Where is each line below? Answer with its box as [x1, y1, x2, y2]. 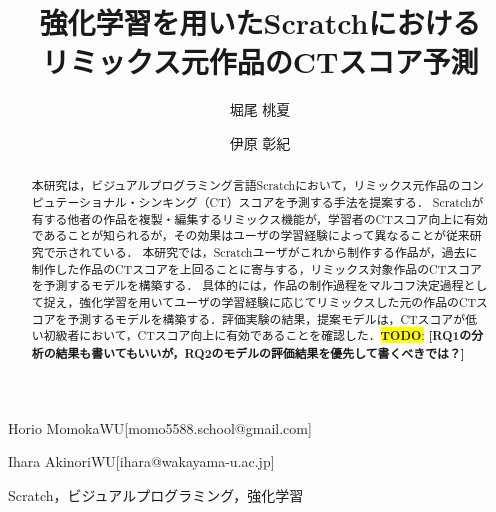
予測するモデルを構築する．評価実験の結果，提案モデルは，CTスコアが [67, 310, 466, 327]
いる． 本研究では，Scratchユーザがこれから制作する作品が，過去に [102, 243, 478, 260]
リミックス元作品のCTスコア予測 [41, 41, 479, 82]
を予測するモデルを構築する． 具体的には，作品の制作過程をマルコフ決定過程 [31, 277, 464, 294]
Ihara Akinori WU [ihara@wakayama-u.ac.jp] [8, 451, 275, 472]
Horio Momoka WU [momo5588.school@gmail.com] [8, 417, 312, 438]
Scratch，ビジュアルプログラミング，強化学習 [8, 484, 304, 505]
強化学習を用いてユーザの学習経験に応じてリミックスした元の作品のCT [79, 293, 477, 310]
